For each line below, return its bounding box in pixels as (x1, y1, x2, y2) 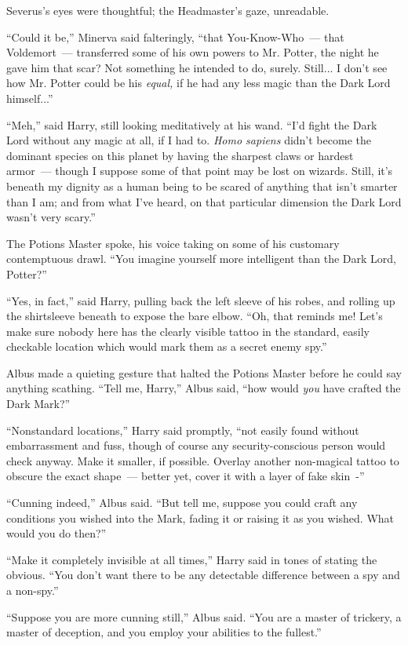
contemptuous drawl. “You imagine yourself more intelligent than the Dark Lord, (6, 250, 396, 267)
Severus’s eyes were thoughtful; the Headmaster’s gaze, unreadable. (6, 2, 330, 18)
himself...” (6, 89, 53, 106)
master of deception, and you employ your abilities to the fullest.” (6, 624, 322, 640)
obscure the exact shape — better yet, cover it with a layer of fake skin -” (6, 468, 365, 484)
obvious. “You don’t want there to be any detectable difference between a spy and (6, 567, 400, 583)
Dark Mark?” (6, 395, 71, 412)
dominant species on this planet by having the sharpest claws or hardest (6, 147, 354, 163)
